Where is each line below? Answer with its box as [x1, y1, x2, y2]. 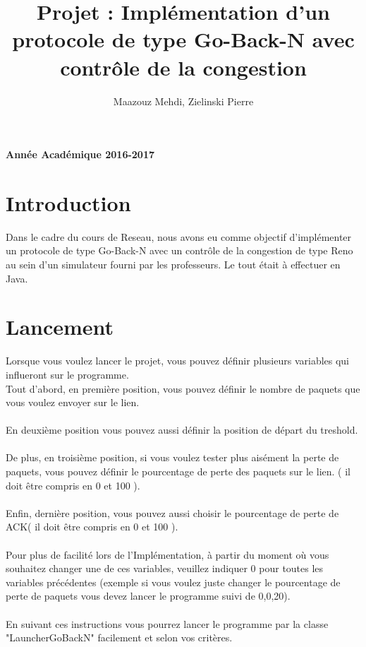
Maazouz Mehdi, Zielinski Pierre [113, 93, 254, 108]
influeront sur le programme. [6, 367, 129, 381]
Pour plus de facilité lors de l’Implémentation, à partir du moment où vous [6, 547, 329, 562]
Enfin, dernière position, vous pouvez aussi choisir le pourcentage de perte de [6, 505, 339, 520]
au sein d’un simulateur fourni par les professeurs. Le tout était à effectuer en [6, 257, 341, 271]
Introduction [6, 188, 131, 217]
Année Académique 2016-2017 [6, 147, 155, 162]
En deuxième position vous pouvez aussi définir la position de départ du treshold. [6, 422, 358, 437]
